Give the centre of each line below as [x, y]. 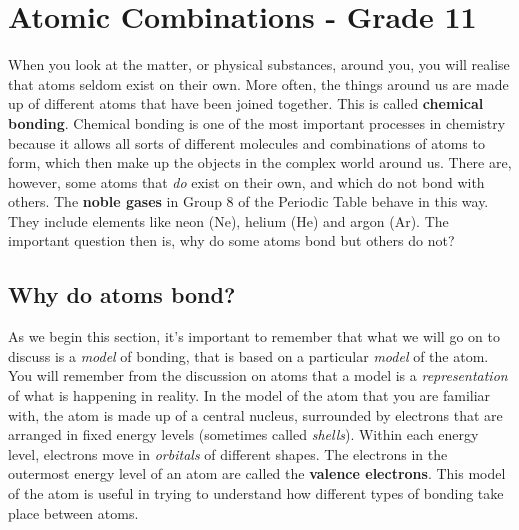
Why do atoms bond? [122, 294]
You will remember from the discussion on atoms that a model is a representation [258, 375]
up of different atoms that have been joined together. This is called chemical [246, 103]
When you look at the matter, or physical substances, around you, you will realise [259, 64]
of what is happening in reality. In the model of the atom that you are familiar [249, 395]
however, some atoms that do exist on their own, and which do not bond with [246, 181]
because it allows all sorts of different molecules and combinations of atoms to [246, 142]
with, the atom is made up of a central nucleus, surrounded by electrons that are [255, 414]
